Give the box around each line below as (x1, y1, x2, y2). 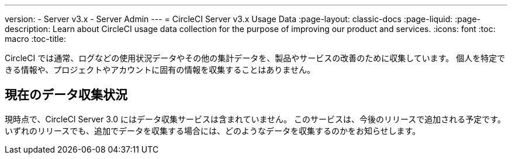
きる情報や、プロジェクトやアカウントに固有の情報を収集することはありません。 (5, 65, 315, 75)
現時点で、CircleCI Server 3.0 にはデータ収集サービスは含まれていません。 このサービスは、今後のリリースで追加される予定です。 (5, 114, 506, 124)
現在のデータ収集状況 (5, 87, 127, 103)
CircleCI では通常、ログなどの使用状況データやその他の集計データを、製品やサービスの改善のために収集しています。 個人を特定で (5, 53, 506, 63)
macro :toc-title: (5, 34, 66, 44)
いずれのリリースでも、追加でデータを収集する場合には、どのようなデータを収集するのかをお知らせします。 (5, 125, 421, 136)
